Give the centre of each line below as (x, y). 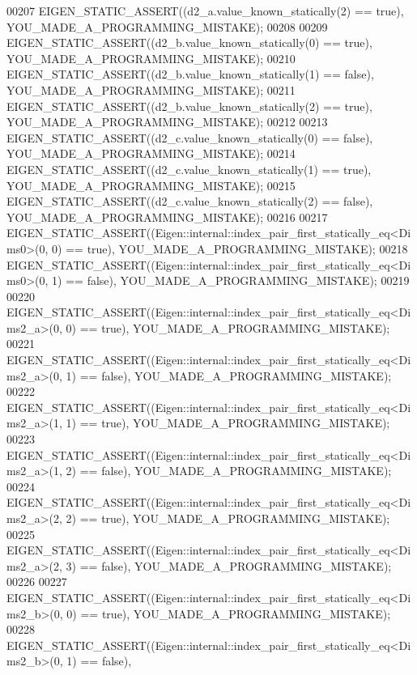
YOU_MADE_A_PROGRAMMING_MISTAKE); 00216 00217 (167, 217)
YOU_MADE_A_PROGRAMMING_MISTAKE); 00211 (151, 89)
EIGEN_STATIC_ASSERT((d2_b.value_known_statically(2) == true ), (189, 106)
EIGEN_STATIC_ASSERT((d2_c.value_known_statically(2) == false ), (190, 201)
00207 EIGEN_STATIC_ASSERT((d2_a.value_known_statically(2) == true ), (205, 11)
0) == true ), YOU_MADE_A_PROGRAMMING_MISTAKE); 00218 (230, 248)
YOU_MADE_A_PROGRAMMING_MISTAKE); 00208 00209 (167, 26)
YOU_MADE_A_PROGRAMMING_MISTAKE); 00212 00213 (167, 122)
